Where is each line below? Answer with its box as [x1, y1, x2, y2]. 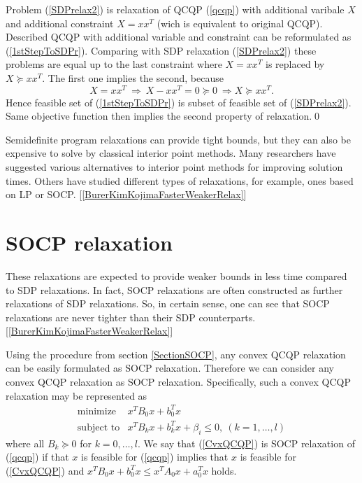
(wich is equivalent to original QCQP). [157, 15, 323, 30]
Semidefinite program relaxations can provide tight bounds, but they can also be [6, 132, 351, 146]
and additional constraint [6, 15, 114, 30]
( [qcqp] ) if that [6, 449, 69, 464]
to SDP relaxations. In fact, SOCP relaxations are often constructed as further [6, 282, 343, 297]
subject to [77, 422, 120, 433]
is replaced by [266, 57, 325, 71]
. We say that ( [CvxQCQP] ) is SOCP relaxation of [137, 435, 355, 450]
